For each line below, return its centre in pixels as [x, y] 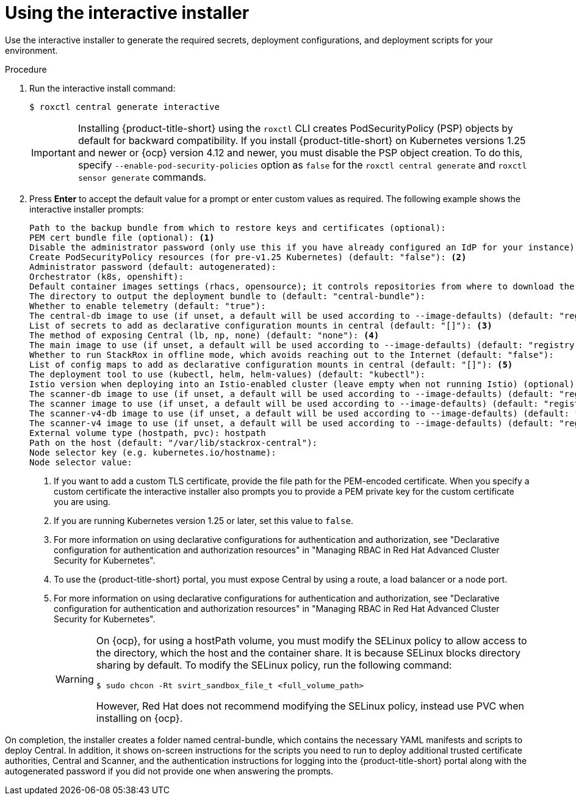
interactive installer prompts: [87, 209]
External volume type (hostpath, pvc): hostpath [148, 433]
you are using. [82, 501]
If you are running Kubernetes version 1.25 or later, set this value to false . [203, 520]
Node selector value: [81, 462]
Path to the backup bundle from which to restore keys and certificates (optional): [238, 227]
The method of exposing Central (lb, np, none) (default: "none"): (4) [204, 335]
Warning [75, 679]
